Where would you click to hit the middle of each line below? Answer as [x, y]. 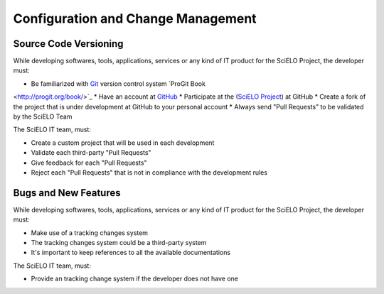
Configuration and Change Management [135, 18]
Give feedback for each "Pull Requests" [89, 163]
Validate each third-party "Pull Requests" [91, 153]
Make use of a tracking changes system [90, 233]
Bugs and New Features [67, 193]
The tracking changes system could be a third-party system [119, 243]
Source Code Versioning [68, 44]
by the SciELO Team [43, 116]
